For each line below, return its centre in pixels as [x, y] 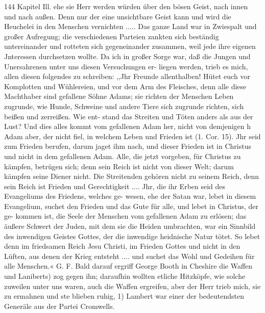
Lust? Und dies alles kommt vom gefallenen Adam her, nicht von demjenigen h [128, 126]
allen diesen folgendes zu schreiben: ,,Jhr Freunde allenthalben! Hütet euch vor [127, 76]
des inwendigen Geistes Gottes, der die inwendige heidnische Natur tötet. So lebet [132, 236]
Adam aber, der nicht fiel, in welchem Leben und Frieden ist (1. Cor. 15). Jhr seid [132, 136]
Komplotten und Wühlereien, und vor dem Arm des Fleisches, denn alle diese [125, 86]
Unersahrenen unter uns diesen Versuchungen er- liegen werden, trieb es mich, [126, 66]
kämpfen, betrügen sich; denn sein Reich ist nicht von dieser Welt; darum [119, 166]
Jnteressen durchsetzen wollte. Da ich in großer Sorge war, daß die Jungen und [127, 56]
